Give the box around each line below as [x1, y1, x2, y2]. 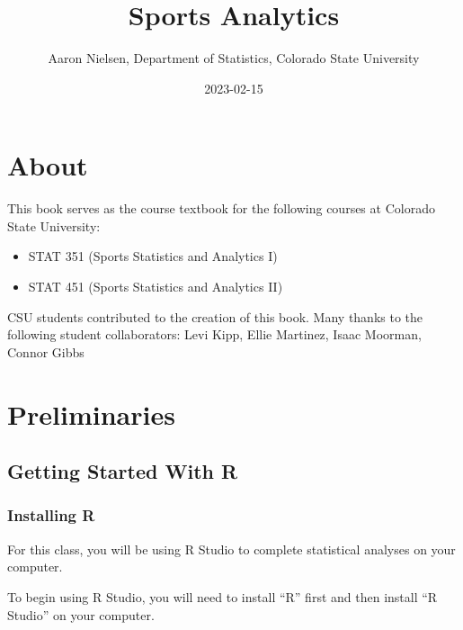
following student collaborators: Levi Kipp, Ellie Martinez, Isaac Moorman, [7, 325, 422, 344]
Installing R [7, 504, 95, 526]
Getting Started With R [7, 457, 238, 485]
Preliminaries [7, 395, 175, 432]
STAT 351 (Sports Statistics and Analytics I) [28, 247, 278, 265]
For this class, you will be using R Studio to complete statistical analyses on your [7, 539, 456, 558]
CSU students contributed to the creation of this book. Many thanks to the [7, 307, 423, 326]
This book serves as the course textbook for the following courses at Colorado [7, 199, 435, 218]
